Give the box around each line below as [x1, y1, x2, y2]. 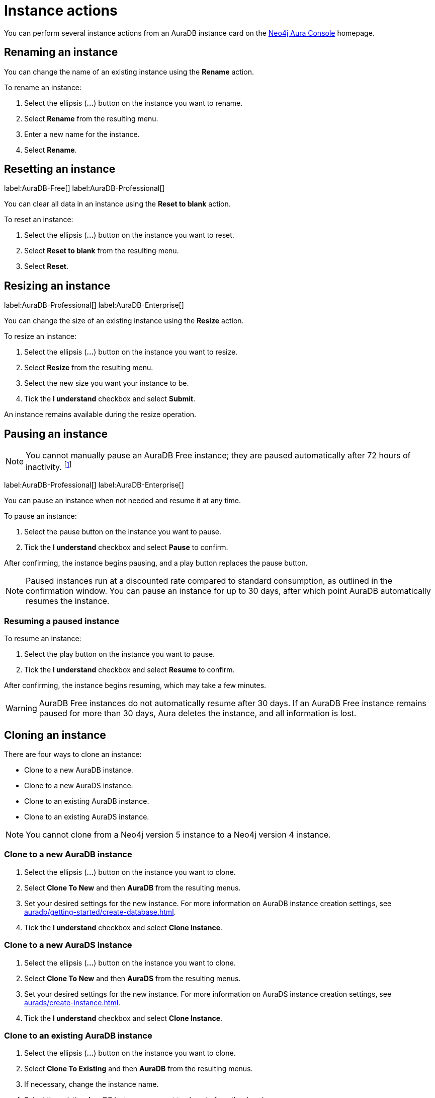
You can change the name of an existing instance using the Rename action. [4, 67, 254, 76]
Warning [6, 703, 37, 714]
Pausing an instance [4, 427, 108, 440]
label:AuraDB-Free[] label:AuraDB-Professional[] [4, 184, 165, 193]
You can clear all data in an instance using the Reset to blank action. [4, 199, 231, 209]
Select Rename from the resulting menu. [24, 114, 158, 123]
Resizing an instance [4, 279, 111, 292]
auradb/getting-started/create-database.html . [24, 907, 176, 916]
